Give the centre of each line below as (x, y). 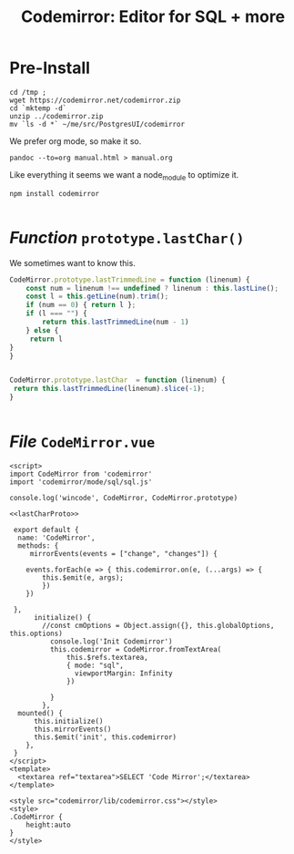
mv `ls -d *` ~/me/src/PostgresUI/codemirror (97, 124)
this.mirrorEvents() (72, 729)
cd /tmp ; (28, 92)
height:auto (48, 825)
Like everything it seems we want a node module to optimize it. (124, 175)
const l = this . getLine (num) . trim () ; (97, 297)
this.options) (36, 633)
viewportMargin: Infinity (123, 673)
